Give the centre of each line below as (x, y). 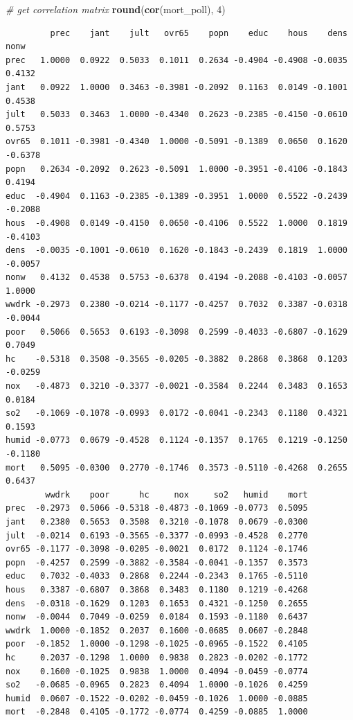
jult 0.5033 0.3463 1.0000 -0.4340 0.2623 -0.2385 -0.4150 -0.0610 (176, 115)
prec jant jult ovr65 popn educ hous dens (199, 33)
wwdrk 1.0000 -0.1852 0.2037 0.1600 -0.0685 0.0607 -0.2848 (157, 630)
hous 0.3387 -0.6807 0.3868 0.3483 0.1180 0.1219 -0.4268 (157, 589)
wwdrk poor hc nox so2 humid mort (176, 494)
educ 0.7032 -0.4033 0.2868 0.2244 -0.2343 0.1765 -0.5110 (157, 576)
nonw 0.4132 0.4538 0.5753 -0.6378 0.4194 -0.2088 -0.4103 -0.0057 (176, 278)
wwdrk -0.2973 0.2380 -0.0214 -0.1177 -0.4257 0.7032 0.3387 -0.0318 (176, 305)
